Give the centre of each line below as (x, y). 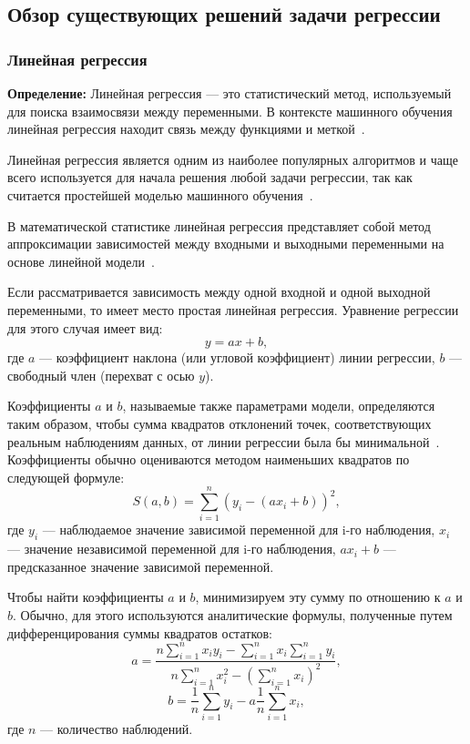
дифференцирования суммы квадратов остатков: (140, 632)
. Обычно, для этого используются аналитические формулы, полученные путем (233, 614)
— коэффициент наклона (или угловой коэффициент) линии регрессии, (237, 357)
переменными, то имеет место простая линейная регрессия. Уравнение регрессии (233, 309)
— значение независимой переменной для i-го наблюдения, (172, 549)
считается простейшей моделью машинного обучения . (160, 194)
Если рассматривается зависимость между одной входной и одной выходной (219, 292)
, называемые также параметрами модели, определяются (279, 406)
